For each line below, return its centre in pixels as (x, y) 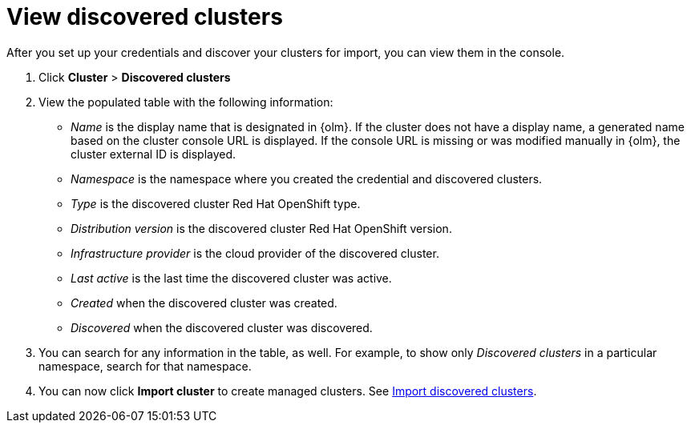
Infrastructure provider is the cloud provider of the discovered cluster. (255, 253)
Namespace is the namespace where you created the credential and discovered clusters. (307, 178)
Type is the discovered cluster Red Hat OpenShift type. (216, 203)
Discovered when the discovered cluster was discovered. (222, 327)
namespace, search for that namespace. (145, 366)
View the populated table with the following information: (186, 102)
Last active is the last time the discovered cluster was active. (231, 278)
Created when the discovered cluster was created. (204, 303)
